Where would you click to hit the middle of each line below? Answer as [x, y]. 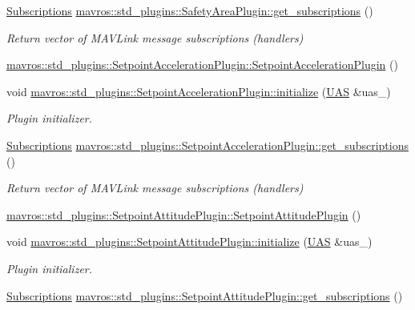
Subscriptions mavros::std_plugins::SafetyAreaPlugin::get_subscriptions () [190, 10]
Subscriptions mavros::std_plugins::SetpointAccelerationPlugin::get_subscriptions [207, 145]
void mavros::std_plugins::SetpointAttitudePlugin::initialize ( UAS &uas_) [189, 242]
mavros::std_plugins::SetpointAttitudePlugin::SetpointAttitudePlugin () [184, 214]
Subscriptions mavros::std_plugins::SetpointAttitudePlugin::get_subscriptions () [205, 295]
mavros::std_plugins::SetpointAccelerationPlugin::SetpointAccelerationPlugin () [202, 64]
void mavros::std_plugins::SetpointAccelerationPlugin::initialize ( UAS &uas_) [199, 91]
